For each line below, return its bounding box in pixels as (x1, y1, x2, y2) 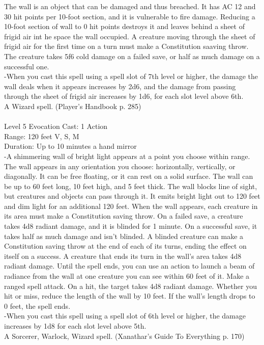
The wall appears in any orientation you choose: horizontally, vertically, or (4, 161, 236, 171)
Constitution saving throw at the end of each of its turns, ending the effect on (4, 241, 247, 251)
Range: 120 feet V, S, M (4, 130, 79, 141)
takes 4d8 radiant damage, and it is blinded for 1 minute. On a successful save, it (4, 221, 257, 231)
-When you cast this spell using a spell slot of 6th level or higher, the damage (4, 310, 246, 321)
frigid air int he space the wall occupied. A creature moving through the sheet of (4, 31, 255, 41)
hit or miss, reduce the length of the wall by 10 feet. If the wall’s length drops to (4, 290, 255, 301)
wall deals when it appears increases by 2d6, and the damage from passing (4, 81, 236, 91)
